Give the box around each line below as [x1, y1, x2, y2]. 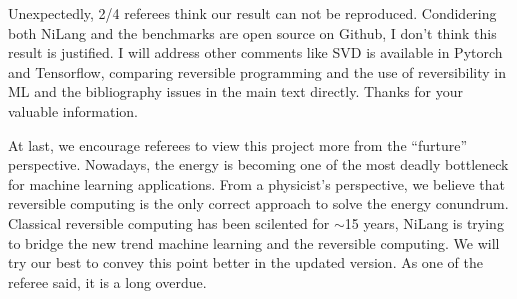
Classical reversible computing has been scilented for [8, 212, 330, 233]
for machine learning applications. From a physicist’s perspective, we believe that [8, 173, 505, 194]
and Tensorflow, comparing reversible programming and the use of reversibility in [8, 61, 507, 82]
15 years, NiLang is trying [344, 212, 504, 233]
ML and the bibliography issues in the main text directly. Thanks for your [8, 81, 463, 102]
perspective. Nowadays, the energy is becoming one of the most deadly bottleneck [8, 154, 509, 175]
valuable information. [8, 100, 138, 121]
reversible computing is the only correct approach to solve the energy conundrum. [8, 193, 509, 214]
